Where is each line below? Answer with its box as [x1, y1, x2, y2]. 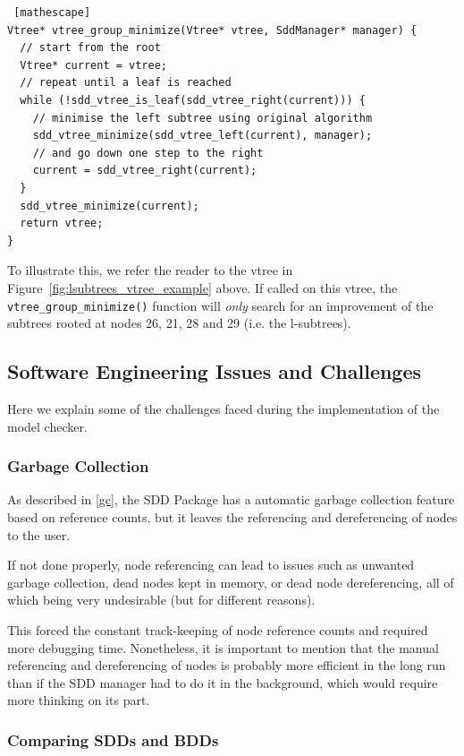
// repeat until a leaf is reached [20, 76, 232, 90]
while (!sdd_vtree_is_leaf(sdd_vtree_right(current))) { [20, 93, 366, 107]
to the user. [7, 525, 71, 544]
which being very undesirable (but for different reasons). [7, 590, 316, 609]
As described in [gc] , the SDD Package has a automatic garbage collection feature [7, 490, 455, 509]
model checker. [7, 417, 88, 435]
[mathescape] [13, 6, 91, 19]
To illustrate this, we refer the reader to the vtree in [7, 261, 293, 279]
